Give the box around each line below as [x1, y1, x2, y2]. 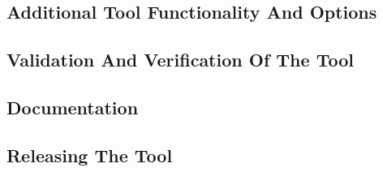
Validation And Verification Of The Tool [6, 47, 354, 72]
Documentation [6, 94, 139, 119]
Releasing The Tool [6, 142, 173, 167]
